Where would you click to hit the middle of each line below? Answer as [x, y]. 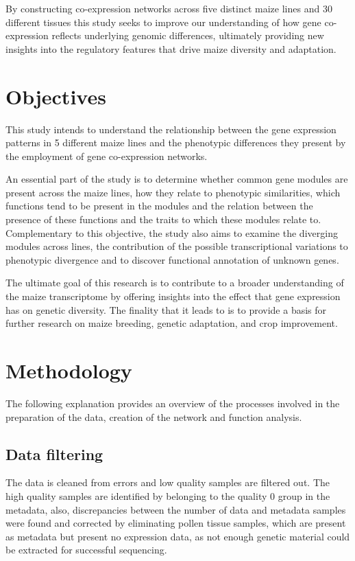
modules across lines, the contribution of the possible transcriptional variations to [177, 246]
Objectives [56, 96]
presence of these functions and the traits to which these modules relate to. [163, 219]
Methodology [69, 370]
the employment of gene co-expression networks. [107, 156]
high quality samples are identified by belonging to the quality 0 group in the [168, 495]
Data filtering [54, 454]
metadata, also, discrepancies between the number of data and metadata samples [176, 509]
